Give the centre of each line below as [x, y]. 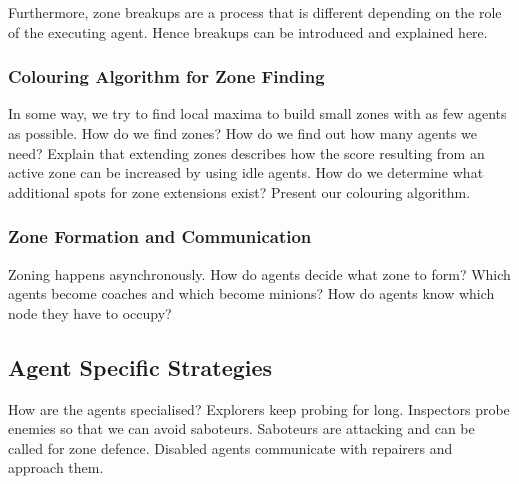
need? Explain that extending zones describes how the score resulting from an [246, 152]
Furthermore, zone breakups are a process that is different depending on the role [255, 12]
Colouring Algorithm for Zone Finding [166, 76]
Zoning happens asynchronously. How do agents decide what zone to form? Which [259, 273]
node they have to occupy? [90, 312]
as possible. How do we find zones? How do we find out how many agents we [242, 133]
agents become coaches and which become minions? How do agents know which [251, 293]
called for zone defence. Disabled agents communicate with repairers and [230, 447]
